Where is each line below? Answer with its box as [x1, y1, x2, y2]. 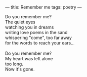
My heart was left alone [5, 56, 53, 61]
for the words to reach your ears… [5, 40, 75, 46]
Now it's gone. [5, 66, 35, 72]
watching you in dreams [5, 24, 54, 30]
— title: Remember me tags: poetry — [5, 4, 82, 10]
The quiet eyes [5, 19, 36, 25]
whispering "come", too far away [5, 35, 72, 40]
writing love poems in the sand [5, 30, 68, 35]
